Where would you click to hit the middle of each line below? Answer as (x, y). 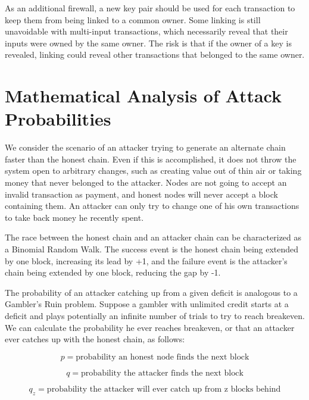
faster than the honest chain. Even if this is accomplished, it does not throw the (151, 159)
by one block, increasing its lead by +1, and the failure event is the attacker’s (146, 260)
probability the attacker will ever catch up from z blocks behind (164, 389)
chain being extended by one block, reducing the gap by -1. (113, 272)
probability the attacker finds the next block (162, 373)
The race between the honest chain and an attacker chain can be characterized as (153, 237)
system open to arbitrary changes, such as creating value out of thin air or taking (153, 171)
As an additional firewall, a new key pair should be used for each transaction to (150, 8)
